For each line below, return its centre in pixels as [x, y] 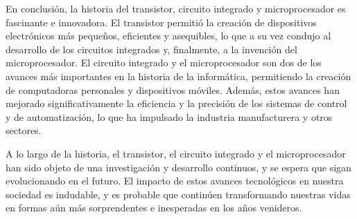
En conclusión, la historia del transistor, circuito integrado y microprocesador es [176, 8]
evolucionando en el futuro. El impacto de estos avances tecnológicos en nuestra [175, 181]
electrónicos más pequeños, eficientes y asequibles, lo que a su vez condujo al [168, 36]
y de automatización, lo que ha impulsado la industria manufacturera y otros [169, 116]
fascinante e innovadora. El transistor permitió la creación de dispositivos [161, 22]
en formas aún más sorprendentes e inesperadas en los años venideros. [154, 208]
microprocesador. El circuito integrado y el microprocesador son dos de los [164, 63]
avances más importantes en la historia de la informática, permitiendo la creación [178, 76]
